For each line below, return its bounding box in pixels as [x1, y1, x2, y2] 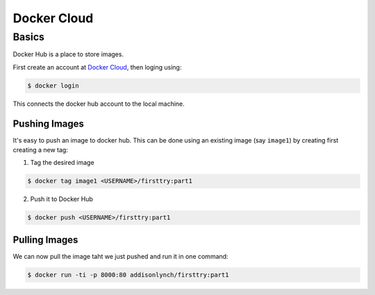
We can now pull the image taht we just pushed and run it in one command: [12, 252, 228, 260]
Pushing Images [12, 118, 85, 129]
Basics [12, 31, 45, 43]
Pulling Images [12, 234, 78, 246]
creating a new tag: [12, 146, 69, 154]
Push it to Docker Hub [30, 195, 93, 203]
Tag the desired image [30, 159, 94, 167]
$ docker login [27, 81, 79, 90]
